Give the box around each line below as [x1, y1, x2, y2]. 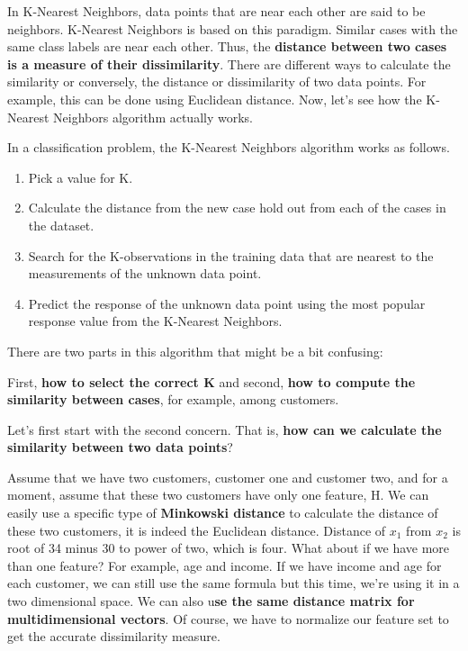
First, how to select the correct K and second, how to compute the [7, 372, 416, 391]
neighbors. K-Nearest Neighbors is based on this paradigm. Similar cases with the [7, 19, 458, 38]
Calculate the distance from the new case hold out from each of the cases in [28, 198, 446, 217]
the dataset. [28, 215, 94, 234]
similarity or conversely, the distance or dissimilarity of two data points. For [7, 72, 427, 91]
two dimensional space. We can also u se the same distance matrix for [7, 592, 415, 610]
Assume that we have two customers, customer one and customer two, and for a [7, 467, 448, 486]
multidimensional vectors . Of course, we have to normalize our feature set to [7, 609, 449, 628]
